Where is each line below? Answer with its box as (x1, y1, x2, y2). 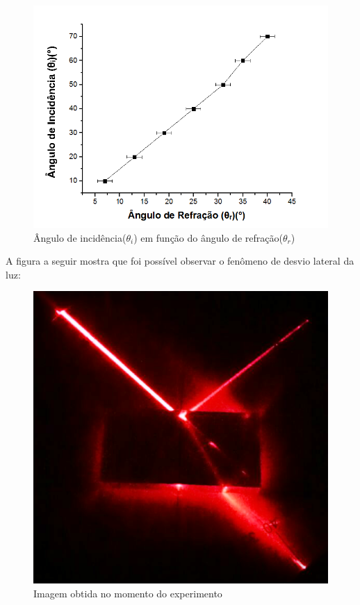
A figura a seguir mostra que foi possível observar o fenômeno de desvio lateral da (6, 254, 354, 268)
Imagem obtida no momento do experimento (33, 586, 222, 601)
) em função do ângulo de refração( (133, 230, 283, 245)
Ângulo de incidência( (33, 230, 126, 245)
